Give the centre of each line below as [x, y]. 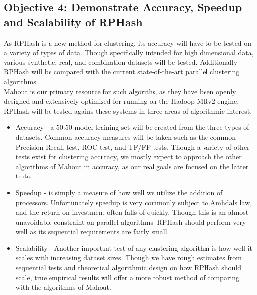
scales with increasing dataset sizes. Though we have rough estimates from [128, 258]
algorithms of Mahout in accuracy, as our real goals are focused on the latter [132, 166]
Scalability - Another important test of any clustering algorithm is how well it [134, 248]
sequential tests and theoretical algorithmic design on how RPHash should [128, 267]
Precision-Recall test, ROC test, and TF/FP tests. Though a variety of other [132, 147]
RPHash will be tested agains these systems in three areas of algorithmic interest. [128, 110]
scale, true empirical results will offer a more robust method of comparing [128, 277]
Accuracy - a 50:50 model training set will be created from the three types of [132, 127]
